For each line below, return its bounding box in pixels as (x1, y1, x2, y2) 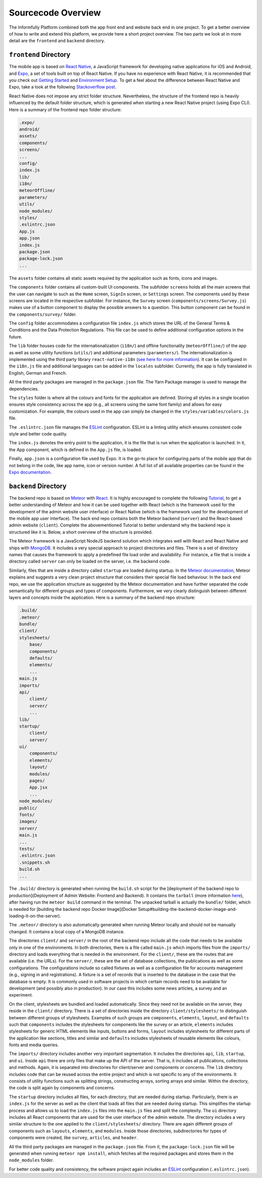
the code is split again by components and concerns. (9, 1085, 115, 1091)
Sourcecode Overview (9, 7, 101, 18)
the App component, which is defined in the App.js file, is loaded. (9, 447, 142, 453)
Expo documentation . (9, 469, 52, 475)
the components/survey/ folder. (9, 311, 77, 317)
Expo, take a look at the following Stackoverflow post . (9, 84, 116, 90)
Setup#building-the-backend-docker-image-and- (138, 906, 238, 912)
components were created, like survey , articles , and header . (9, 1135, 138, 1141)
